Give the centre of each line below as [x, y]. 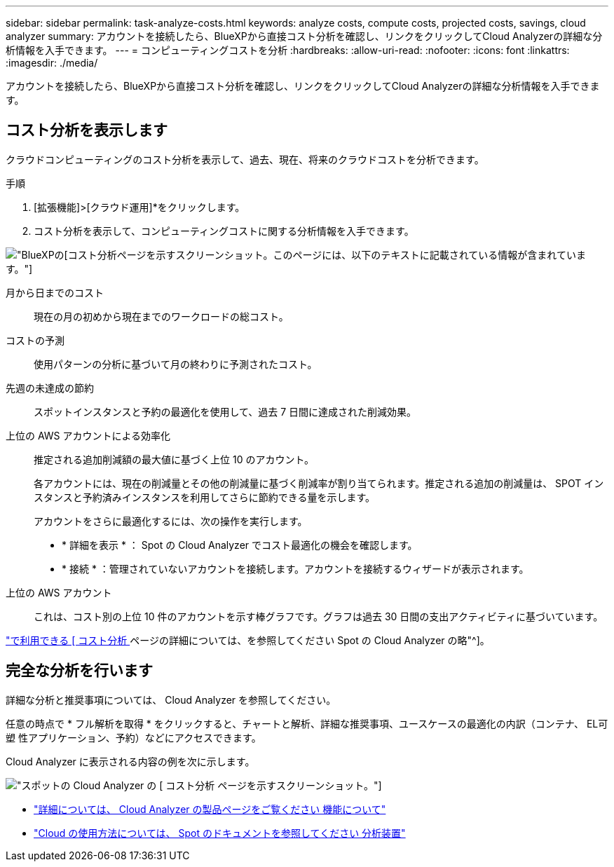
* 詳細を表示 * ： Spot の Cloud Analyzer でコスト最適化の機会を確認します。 [240, 545]
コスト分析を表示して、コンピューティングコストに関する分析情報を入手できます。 [224, 231]
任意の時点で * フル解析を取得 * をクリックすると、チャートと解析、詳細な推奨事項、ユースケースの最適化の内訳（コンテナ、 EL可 [307, 723]
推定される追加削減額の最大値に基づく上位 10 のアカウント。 [174, 459]
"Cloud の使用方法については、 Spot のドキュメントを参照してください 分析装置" [220, 833]
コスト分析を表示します [87, 130]
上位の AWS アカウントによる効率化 [88, 435]
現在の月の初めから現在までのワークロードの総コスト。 [161, 316]
